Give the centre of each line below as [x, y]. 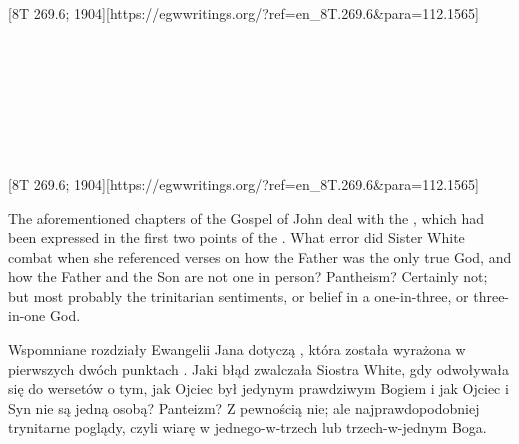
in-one [27, 315]
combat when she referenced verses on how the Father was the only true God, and [260, 256]
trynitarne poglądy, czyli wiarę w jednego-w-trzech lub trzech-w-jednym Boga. [247, 427]
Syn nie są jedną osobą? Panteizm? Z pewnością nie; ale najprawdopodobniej [244, 407]
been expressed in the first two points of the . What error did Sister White [236, 237]
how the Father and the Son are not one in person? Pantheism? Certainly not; [248, 276]
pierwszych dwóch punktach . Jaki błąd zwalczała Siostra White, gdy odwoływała [259, 368]
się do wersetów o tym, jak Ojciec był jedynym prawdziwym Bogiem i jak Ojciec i [258, 388]
